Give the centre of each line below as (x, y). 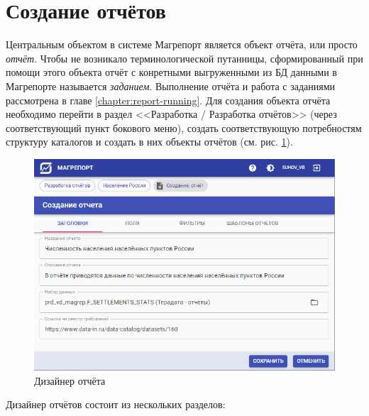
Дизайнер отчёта (70, 380)
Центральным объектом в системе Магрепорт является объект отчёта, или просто (182, 44)
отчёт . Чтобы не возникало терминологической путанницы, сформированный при (184, 58)
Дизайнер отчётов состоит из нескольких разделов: (116, 404)
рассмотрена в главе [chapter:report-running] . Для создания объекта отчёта (168, 100)
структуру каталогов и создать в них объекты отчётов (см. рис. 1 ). (149, 142)
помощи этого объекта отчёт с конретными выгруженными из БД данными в (171, 72)
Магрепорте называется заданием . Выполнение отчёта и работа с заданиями (171, 86)
